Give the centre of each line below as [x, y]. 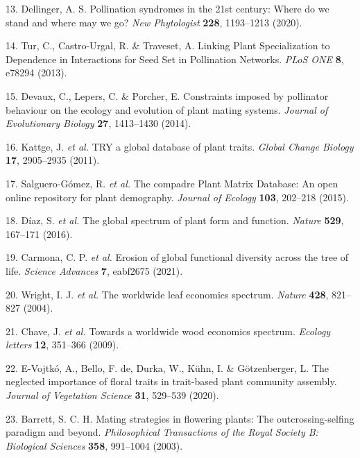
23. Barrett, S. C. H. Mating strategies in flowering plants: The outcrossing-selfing [180, 418]
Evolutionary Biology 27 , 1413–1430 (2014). [98, 123]
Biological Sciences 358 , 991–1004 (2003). [94, 445]
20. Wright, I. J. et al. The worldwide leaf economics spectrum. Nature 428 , [167, 294]
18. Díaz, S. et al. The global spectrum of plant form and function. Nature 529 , [175, 220]
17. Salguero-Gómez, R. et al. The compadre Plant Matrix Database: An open [172, 183]
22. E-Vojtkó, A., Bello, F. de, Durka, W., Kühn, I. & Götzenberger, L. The [167, 367]
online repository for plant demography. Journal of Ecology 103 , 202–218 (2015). [177, 197]
